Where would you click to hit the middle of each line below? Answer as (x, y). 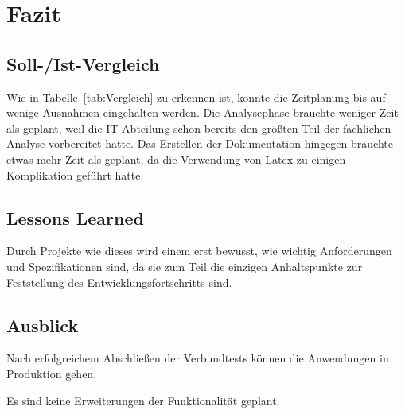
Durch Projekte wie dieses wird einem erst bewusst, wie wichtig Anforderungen (199, 251)
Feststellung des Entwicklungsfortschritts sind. (119, 282)
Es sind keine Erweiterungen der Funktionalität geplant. (143, 400)
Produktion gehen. (52, 373)
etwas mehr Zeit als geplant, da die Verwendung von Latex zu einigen (176, 159)
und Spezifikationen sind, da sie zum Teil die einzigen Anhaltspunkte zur (185, 266)
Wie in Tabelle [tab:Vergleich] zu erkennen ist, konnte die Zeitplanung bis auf (196, 97)
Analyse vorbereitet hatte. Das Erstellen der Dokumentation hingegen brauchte (200, 143)
